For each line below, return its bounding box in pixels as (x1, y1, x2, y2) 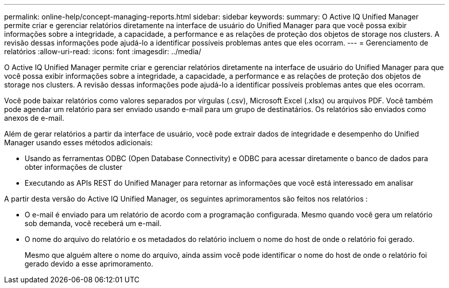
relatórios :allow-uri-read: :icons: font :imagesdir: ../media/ (4, 47, 201, 56)
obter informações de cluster (25, 163, 123, 171)
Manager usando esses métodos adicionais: (4, 138, 153, 147)
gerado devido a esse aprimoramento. (25, 259, 153, 268)
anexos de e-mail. (4, 114, 65, 122)
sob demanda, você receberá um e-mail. (25, 219, 162, 228)
